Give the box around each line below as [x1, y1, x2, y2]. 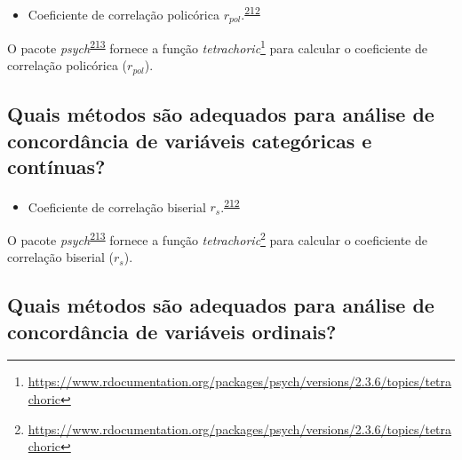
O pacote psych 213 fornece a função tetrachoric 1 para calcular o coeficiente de [7, 36, 427, 57]
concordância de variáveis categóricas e [7, 126, 372, 154]
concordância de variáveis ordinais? [7, 317, 337, 345]
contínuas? [7, 152, 106, 179]
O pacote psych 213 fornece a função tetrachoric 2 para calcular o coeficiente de [7, 228, 427, 249]
